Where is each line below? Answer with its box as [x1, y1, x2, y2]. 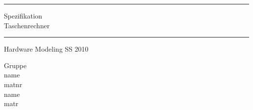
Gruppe [4, 60, 27, 70]
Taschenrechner [4, 20, 50, 30]
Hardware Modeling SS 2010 [4, 44, 89, 54]
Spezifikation [4, 11, 42, 20]
